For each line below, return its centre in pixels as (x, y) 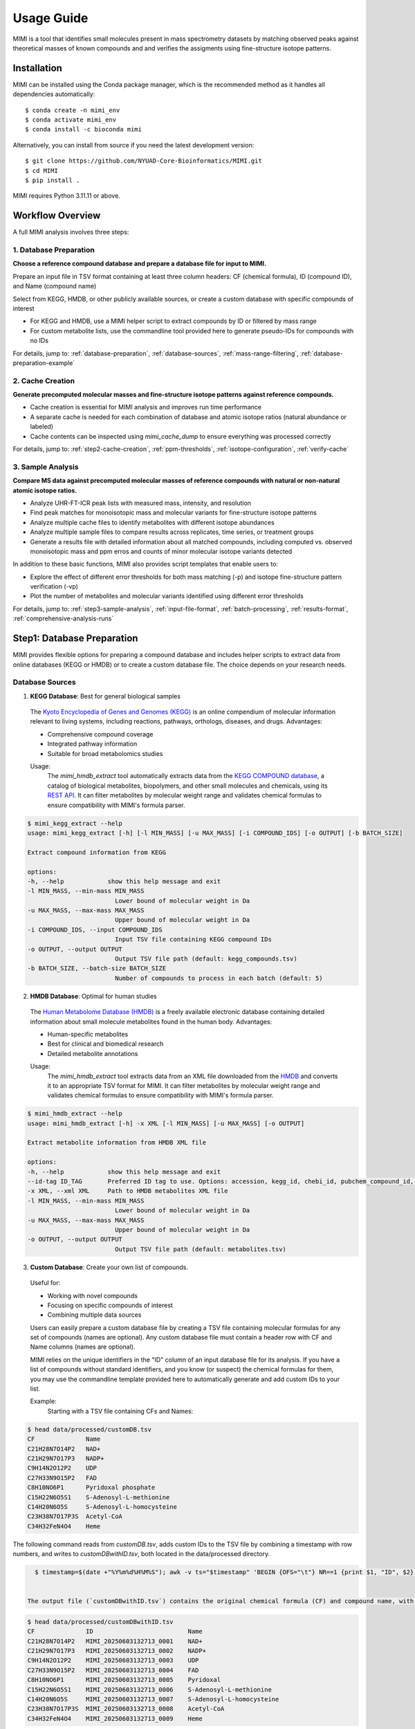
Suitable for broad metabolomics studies (105, 753)
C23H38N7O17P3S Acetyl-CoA (75, 1517)
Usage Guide (50, 18)
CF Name (64, 1439)
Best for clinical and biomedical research (105, 1044)
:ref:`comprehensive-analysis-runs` (63, 618)
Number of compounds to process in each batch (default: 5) (219, 978)
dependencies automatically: (54, 94)
